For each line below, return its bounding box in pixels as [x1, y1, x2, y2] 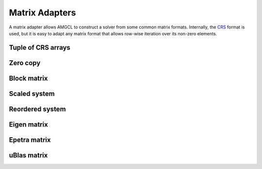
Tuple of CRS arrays [9, 43, 70, 52]
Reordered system [9, 105, 66, 113]
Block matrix [9, 74, 48, 82]
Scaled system [9, 89, 55, 98]
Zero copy [9, 58, 41, 67]
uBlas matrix [9, 151, 48, 159]
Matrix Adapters [9, 7, 76, 18]
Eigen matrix [9, 120, 48, 128]
